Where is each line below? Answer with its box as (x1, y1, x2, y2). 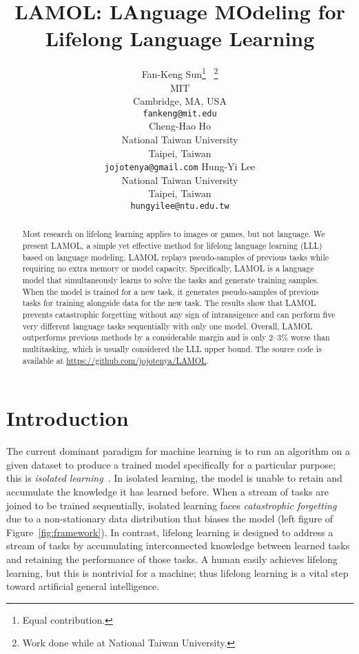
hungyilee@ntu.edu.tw (130, 201, 229, 212)
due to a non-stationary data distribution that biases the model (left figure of (6, 511, 334, 526)
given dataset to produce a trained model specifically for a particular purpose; (6, 457, 336, 471)
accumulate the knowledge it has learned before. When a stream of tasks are (6, 484, 329, 499)
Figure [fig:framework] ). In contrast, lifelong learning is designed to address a (6, 524, 334, 539)
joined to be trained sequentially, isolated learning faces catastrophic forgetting (6, 498, 337, 512)
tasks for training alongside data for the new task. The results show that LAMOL (22, 297, 316, 309)
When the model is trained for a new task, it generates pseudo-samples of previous (22, 285, 319, 297)
